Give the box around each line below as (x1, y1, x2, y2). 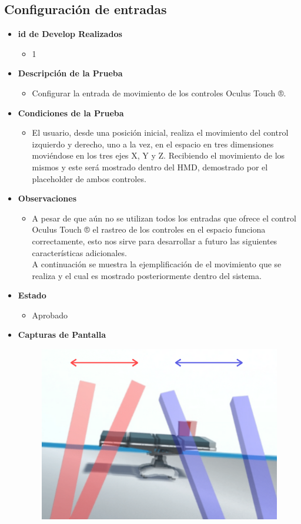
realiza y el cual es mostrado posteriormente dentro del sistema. (32, 269, 262, 281)
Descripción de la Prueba (18, 67, 123, 79)
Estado (18, 289, 46, 301)
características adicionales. (32, 246, 127, 258)
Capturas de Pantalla (18, 328, 106, 341)
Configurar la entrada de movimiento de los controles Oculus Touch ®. (32, 86, 286, 99)
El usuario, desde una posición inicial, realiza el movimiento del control (32, 126, 289, 139)
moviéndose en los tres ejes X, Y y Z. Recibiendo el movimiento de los (32, 149, 285, 162)
